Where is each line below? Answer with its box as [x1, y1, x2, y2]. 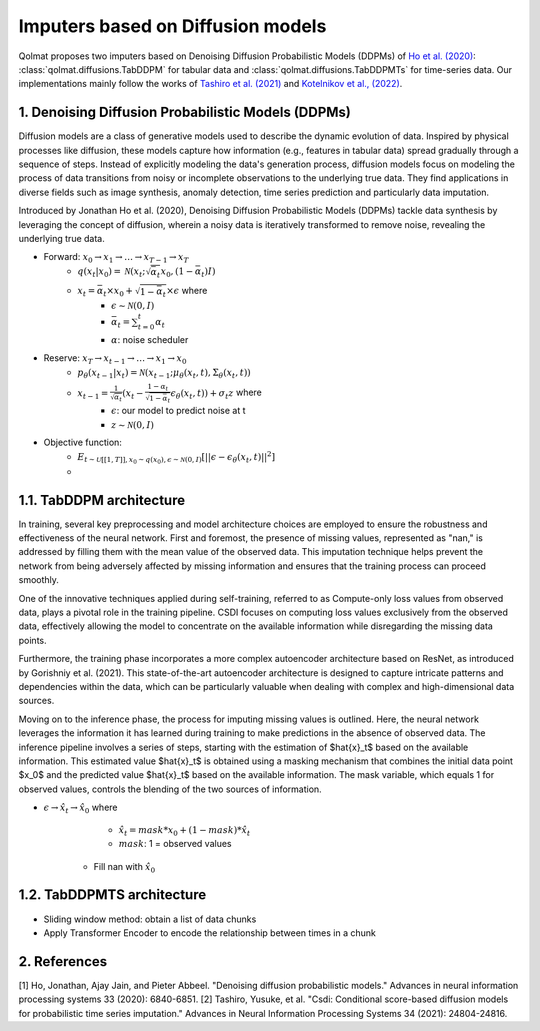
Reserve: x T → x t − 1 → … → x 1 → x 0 [43, 352, 187, 367]
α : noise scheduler [111, 333, 189, 345]
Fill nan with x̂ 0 [93, 860, 156, 875]
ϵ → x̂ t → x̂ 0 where [43, 801, 118, 815]
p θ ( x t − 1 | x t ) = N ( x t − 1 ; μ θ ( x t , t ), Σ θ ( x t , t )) [77, 366, 252, 380]
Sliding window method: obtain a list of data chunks [43, 913, 257, 925]
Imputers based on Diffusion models [18, 15, 327, 37]
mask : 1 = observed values [118, 838, 232, 850]
